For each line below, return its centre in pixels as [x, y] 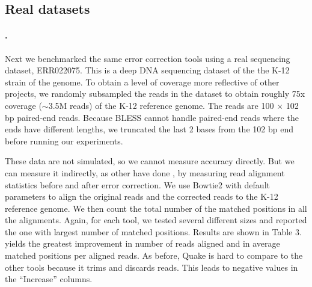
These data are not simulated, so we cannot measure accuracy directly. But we [150, 161]
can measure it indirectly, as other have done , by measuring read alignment [145, 172]
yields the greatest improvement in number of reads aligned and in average [142, 243]
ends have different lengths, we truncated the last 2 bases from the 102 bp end [149, 129]
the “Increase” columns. [49, 279]
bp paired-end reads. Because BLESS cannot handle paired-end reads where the [152, 117]
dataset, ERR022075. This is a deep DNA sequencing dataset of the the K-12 [147, 70]
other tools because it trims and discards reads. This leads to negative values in [151, 267]
